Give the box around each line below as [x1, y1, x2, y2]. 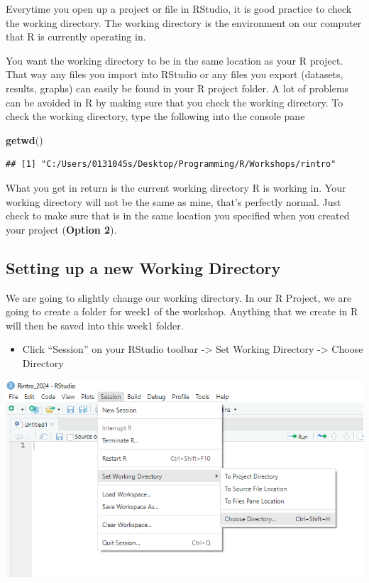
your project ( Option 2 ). [6, 222, 117, 236]
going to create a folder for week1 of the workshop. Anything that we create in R [6, 304, 358, 319]
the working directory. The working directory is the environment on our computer [6, 15, 362, 30]
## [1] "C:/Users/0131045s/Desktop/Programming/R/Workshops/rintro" [6, 159, 336, 170]
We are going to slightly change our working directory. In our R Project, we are [6, 290, 352, 305]
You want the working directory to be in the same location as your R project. [6, 53, 343, 67]
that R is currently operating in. [6, 29, 146, 44]
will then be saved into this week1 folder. [6, 317, 184, 332]
